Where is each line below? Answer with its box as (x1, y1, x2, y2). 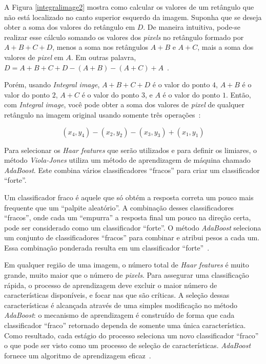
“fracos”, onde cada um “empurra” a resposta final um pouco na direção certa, (4, 212, 251, 223)
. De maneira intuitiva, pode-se (143, 22, 240, 32)
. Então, (226, 89, 251, 100)
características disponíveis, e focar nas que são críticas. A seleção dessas (4, 290, 230, 300)
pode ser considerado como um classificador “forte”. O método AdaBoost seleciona (4, 222, 261, 233)
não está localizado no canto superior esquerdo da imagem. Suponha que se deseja (4, 11, 262, 22)
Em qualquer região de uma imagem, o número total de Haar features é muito (4, 259, 249, 270)
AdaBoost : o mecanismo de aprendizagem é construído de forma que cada (4, 310, 235, 320)
